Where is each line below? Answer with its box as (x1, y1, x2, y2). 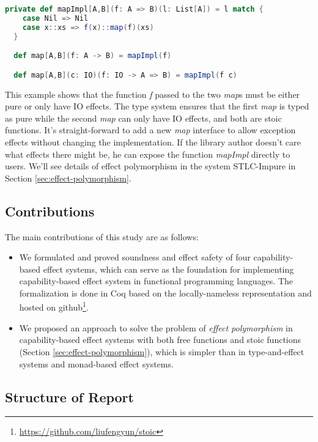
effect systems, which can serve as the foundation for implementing (43, 262, 294, 275)
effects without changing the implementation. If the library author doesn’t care (5, 135, 301, 148)
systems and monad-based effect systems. (19, 357, 174, 370)
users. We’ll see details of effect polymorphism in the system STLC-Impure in (5, 160, 296, 172)
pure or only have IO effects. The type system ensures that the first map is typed (5, 100, 309, 112)
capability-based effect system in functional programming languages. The (19, 274, 294, 287)
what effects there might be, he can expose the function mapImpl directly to (5, 147, 290, 160)
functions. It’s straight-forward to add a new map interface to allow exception (5, 123, 296, 136)
